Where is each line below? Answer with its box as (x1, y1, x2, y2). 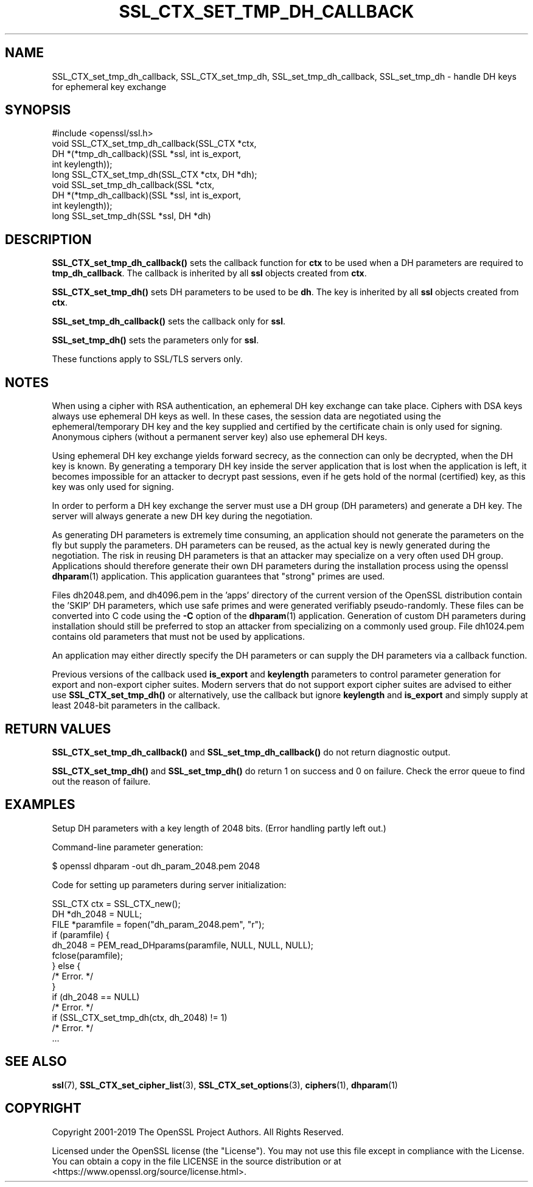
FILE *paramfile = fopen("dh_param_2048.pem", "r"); (52, 919, 265, 930)
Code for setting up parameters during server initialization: (52, 879, 287, 890)
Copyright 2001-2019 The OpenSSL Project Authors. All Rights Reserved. (52, 1126, 344, 1137)
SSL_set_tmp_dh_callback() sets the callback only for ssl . (52, 316, 286, 327)
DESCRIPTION (5, 231, 92, 247)
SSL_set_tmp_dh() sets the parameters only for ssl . (52, 335, 259, 346)
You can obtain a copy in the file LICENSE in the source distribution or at (52, 1155, 341, 1166)
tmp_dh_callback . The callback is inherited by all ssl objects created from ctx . (52, 268, 367, 279)
